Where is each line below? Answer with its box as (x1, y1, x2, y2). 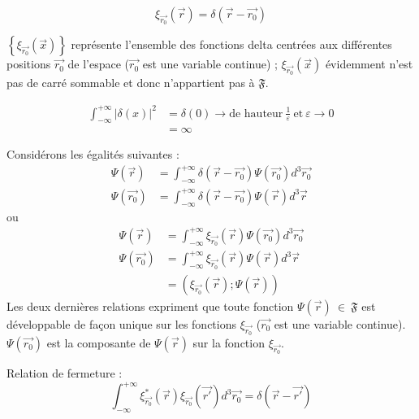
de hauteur (229, 107, 283, 120)
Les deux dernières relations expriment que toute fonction (6, 297, 294, 314)
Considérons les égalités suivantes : (6, 146, 179, 163)
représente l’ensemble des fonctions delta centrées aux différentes (71, 36, 392, 53)
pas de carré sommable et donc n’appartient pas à (6, 74, 255, 91)
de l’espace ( (67, 55, 130, 72)
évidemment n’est (325, 55, 413, 72)
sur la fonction (192, 334, 265, 351)
